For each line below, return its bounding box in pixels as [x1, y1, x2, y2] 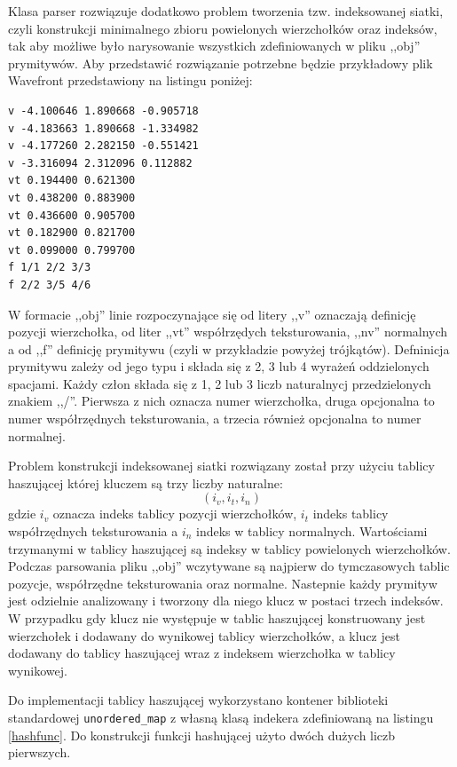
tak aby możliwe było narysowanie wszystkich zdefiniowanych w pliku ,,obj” [8, 36, 421, 55]
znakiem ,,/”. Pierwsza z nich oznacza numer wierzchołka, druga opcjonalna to [8, 391, 435, 410]
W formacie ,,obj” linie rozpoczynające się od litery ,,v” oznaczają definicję [8, 304, 416, 323]
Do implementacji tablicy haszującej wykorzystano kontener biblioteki [8, 691, 389, 709]
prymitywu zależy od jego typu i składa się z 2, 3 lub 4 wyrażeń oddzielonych [8, 357, 429, 376]
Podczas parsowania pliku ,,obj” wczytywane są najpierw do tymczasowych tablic [8, 557, 450, 575]
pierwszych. [8, 743, 71, 762]
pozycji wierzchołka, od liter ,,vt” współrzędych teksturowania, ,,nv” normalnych [8, 322, 448, 341]
